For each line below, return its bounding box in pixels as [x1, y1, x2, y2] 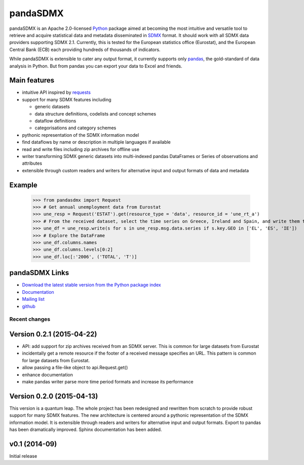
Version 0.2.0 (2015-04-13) [9, 392, 98, 400]
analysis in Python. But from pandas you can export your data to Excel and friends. [9, 63, 182, 69]
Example [9, 180, 37, 189]
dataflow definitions [34, 118, 77, 124]
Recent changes [9, 316, 51, 323]
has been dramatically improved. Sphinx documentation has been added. [9, 427, 162, 433]
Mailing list [22, 296, 45, 302]
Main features [9, 76, 55, 85]
